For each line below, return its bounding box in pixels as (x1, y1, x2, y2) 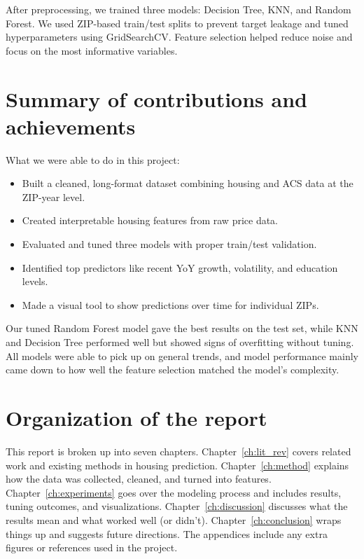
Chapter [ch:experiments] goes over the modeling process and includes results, (6, 485, 342, 499)
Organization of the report (6, 403, 267, 432)
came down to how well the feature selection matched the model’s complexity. (6, 362, 339, 377)
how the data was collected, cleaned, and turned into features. (6, 471, 272, 486)
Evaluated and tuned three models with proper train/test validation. (22, 237, 317, 251)
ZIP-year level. (22, 189, 85, 204)
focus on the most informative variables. (6, 43, 178, 57)
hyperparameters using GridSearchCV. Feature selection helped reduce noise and (6, 29, 353, 44)
